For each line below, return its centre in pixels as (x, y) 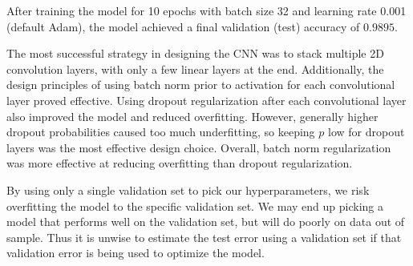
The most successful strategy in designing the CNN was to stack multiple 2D (195, 53)
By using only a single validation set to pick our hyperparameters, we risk (188, 189)
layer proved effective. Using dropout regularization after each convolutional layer (206, 100)
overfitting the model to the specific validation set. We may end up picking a (195, 206)
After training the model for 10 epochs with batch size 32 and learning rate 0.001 (206, 10)
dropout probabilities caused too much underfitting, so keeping (161, 132)
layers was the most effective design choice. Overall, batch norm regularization (199, 147)
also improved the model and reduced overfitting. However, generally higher (192, 116)
